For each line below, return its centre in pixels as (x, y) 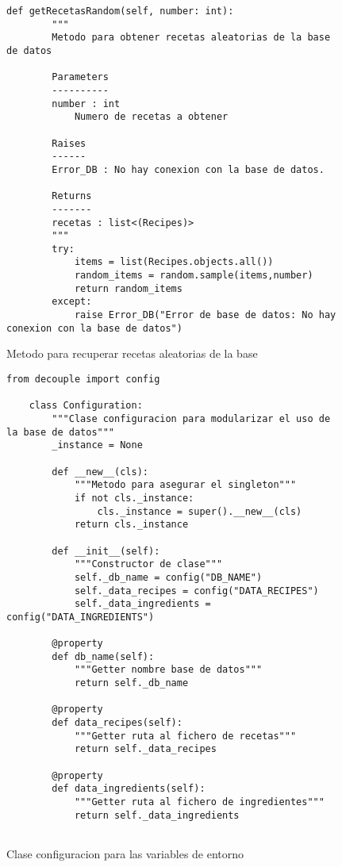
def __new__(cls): (100, 472)
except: (72, 302)
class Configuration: (86, 406)
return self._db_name (131, 683)
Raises (69, 143)
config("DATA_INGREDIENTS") (81, 617)
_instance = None (97, 445)
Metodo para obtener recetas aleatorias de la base (191, 38)
